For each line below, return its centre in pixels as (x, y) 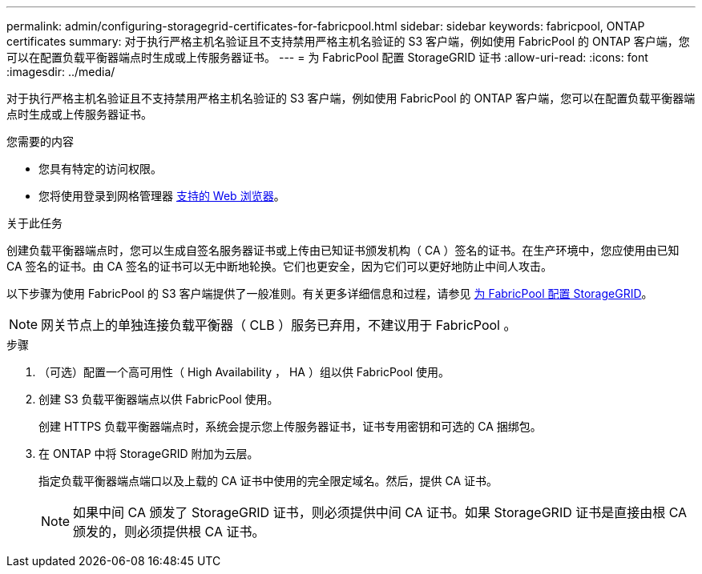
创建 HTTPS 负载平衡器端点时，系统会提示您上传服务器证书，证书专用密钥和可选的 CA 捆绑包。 (290, 426)
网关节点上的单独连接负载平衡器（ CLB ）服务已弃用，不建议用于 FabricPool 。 (279, 325)
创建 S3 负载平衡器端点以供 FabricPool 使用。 (159, 399)
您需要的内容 (40, 141)
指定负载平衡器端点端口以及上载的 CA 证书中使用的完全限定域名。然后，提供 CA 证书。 (268, 481)
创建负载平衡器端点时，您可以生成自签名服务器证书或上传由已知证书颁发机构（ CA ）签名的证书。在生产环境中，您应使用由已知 (343, 250)
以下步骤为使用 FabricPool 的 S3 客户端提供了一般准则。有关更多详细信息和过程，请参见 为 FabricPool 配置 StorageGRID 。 (330, 293)
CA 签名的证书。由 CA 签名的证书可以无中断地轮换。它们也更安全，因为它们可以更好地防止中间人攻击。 (280, 266)
